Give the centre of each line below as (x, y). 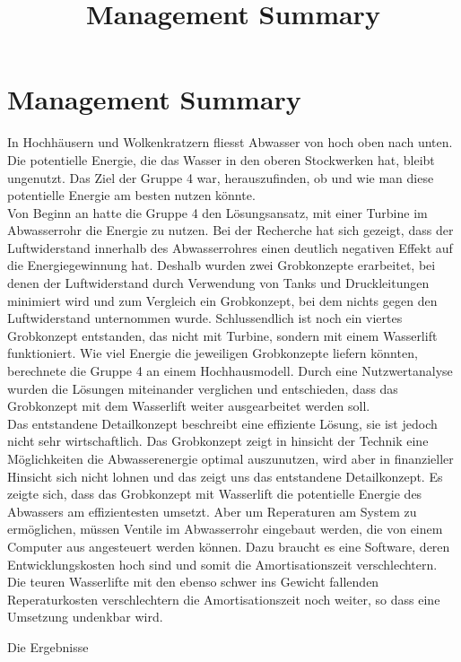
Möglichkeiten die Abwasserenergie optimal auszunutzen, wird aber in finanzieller (230, 458)
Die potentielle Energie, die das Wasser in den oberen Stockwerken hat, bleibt (221, 159)
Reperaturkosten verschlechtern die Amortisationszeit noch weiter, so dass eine (224, 599)
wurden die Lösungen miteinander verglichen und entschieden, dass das (203, 388)
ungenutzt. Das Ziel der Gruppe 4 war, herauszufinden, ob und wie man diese (221, 177)
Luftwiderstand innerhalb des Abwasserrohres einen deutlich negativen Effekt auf (230, 247)
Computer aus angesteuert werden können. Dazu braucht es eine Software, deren (229, 546)
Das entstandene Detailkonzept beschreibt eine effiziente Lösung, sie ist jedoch (222, 423)
